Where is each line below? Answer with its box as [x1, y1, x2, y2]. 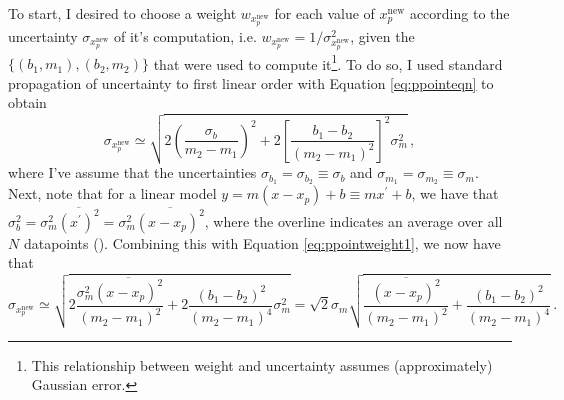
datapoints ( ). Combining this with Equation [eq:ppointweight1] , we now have [23, 232, 501, 253]
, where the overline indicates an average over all [204, 210, 503, 231]
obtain [8, 92, 47, 113]
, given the [350, 25, 415, 46]
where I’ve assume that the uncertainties [8, 162, 257, 183]
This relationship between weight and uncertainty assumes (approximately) [31, 354, 493, 375]
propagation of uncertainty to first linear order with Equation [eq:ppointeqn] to [8, 72, 494, 93]
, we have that [411, 183, 499, 204]
